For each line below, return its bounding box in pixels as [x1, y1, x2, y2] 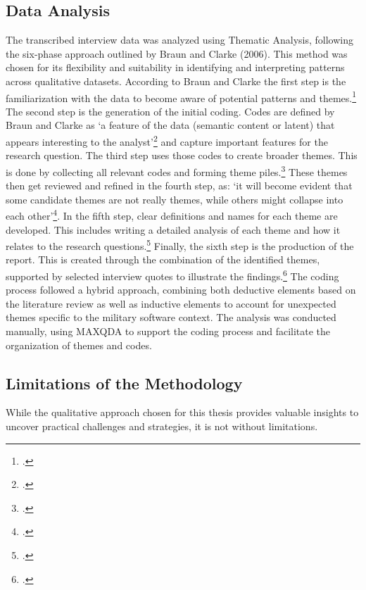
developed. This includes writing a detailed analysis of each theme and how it [6, 222, 341, 237]
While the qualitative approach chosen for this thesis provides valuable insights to [6, 405, 359, 420]
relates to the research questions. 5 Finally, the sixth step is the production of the [6, 237, 354, 253]
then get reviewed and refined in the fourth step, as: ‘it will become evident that [6, 178, 353, 193]
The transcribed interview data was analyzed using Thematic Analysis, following [6, 32, 354, 47]
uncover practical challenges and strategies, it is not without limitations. [6, 419, 318, 433]
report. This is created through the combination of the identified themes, [6, 252, 320, 267]
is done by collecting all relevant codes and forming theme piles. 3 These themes [6, 162, 348, 179]
